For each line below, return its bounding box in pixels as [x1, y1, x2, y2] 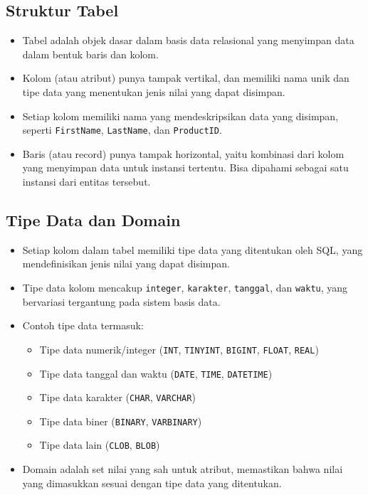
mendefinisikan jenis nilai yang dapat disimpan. [22, 256, 230, 271]
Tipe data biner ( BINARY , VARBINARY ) [39, 413, 202, 428]
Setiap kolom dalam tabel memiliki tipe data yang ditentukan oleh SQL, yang [22, 242, 363, 257]
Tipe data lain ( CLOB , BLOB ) [39, 437, 160, 452]
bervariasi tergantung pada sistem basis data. [22, 294, 221, 309]
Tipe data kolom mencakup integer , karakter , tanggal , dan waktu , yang [22, 280, 348, 294]
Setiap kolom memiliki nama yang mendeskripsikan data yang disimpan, [22, 108, 339, 123]
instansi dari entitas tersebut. [22, 174, 151, 189]
